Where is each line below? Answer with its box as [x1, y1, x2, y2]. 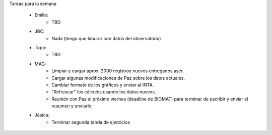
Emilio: [34, 12, 49, 18]
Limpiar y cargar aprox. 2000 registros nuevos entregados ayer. [51, 68, 184, 74]
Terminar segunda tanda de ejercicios [51, 119, 130, 125]
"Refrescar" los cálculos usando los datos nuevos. [51, 89, 156, 95]
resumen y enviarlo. [51, 103, 93, 109]
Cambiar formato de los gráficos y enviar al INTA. [51, 82, 154, 88]
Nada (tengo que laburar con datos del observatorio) [51, 35, 161, 41]
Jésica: [34, 112, 50, 118]
